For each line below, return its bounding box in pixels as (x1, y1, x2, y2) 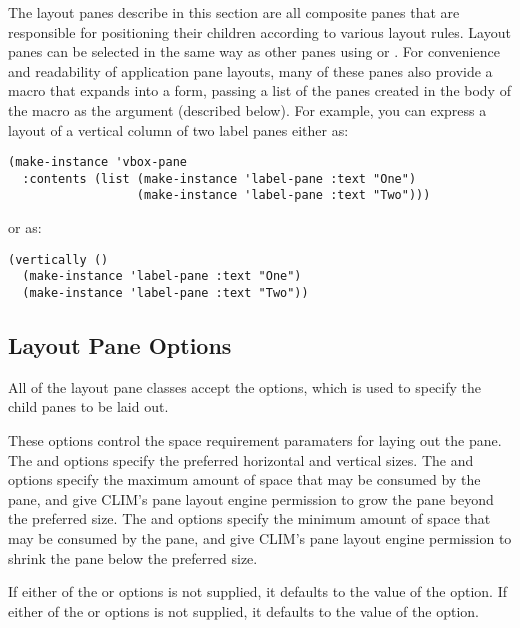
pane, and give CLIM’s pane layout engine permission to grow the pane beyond (8, 488, 494, 509)
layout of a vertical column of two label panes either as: (8, 119, 349, 140)
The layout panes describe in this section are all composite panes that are (8, 2, 460, 22)
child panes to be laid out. (8, 396, 169, 417)
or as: (8, 217, 42, 238)
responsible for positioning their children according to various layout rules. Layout (8, 21, 511, 42)
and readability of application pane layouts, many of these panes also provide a (8, 60, 493, 81)
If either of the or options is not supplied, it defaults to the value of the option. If (8, 581, 507, 602)
